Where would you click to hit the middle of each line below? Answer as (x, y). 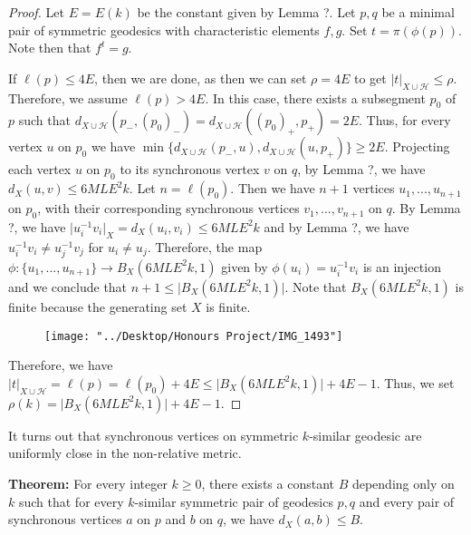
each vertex (40, 169)
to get (370, 78)
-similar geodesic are (365, 435)
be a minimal (418, 12)
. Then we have (273, 188)
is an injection (402, 266)
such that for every (71, 501)
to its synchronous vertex (190, 169)
